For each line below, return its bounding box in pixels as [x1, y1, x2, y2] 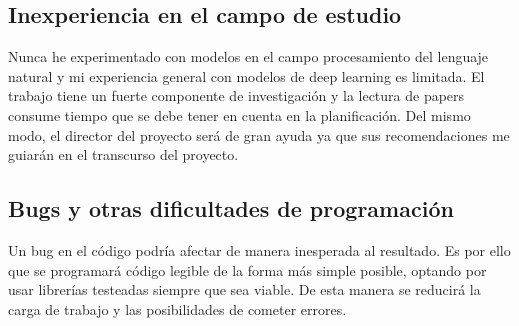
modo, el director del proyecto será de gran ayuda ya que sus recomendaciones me [8, 124, 510, 145]
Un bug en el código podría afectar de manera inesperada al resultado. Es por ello [8, 239, 511, 260]
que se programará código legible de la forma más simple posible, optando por [8, 259, 487, 280]
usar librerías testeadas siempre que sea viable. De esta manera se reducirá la [8, 279, 481, 300]
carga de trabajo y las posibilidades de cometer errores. [8, 298, 347, 319]
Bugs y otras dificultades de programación [8, 193, 454, 224]
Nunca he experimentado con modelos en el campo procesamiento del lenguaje [8, 46, 489, 67]
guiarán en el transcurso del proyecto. [8, 144, 239, 165]
